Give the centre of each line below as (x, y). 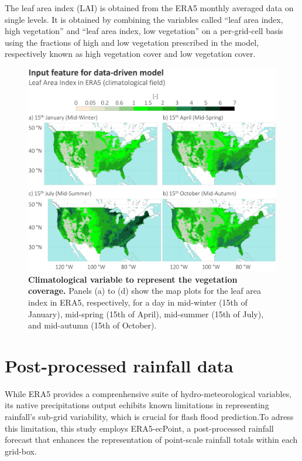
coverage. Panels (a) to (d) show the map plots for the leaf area (145, 291)
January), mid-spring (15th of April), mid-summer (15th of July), (146, 313)
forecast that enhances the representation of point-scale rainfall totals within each (151, 440)
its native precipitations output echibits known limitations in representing (137, 405)
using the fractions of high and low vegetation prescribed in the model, (132, 42)
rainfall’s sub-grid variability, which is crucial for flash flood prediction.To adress (149, 416)
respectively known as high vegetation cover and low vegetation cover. (130, 54)
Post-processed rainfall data (119, 365)
